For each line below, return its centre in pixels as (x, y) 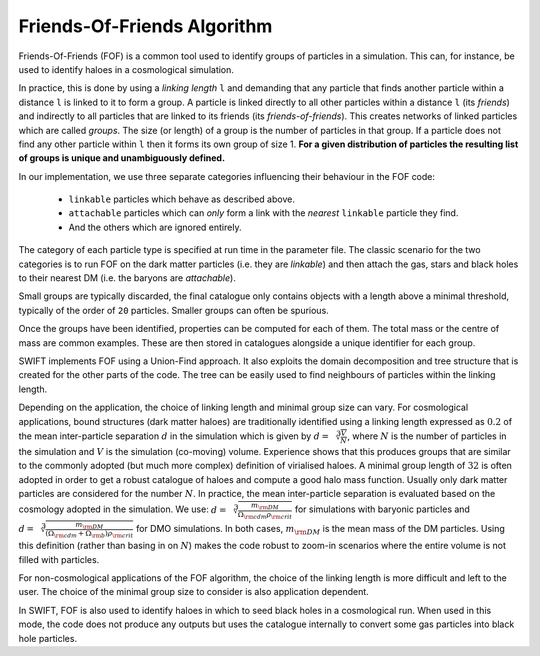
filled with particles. (59, 559)
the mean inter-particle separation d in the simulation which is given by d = (174, 436)
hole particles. (48, 638)
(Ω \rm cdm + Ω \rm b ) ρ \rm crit (89, 534)
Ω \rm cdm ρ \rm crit (265, 515)
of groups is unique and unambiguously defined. (121, 158)
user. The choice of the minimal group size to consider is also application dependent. (193, 592)
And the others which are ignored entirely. (155, 227)
